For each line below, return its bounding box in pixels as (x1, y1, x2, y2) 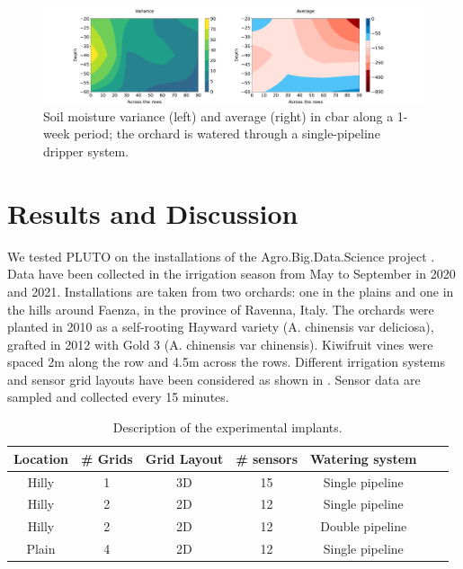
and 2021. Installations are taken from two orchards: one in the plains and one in (7, 281, 454, 300)
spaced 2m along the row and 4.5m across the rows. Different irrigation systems (7, 352, 446, 371)
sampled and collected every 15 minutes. (7, 387, 229, 406)
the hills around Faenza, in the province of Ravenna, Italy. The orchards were (7, 299, 434, 318)
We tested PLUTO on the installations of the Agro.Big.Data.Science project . (7, 246, 435, 265)
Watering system (310, 449, 417, 467)
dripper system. (43, 142, 129, 161)
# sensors (236, 449, 298, 467)
